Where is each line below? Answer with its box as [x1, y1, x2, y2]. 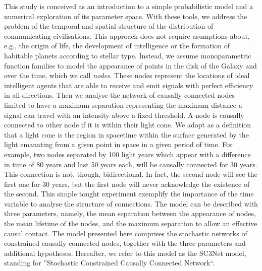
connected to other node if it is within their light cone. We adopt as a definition [4, 119, 251, 130]
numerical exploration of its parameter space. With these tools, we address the [4, 11, 247, 21]
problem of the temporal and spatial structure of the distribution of [4, 21, 214, 31]
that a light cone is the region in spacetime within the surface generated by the [4, 129, 249, 140]
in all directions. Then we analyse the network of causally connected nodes [4, 90, 235, 100]
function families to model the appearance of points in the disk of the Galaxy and [4, 60, 257, 71]
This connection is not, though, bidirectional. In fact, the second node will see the [4, 169, 257, 179]
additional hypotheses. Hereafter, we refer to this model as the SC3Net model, [4, 247, 246, 258]
